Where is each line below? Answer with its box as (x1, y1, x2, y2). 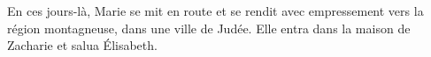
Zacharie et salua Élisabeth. (7, 36, 158, 54)
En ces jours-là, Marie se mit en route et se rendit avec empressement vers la (7, 2, 424, 19)
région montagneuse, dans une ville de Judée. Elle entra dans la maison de (7, 18, 411, 37)
